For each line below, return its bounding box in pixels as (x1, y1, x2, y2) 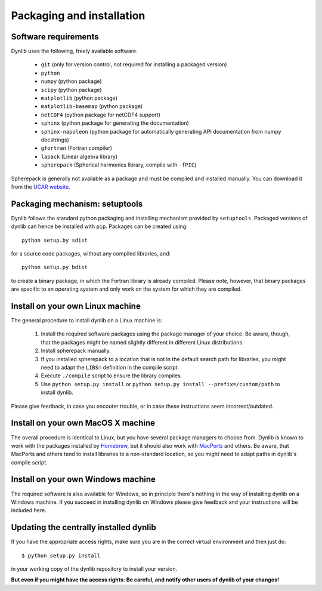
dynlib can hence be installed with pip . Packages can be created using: (11, 223, 188, 230)
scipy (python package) (41, 86, 102, 93)
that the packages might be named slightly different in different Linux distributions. (41, 338, 244, 346)
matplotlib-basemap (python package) (41, 103, 143, 110)
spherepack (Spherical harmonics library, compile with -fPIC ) (41, 161, 197, 168)
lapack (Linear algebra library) (41, 153, 118, 160)
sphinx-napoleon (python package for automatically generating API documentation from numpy (41, 128, 281, 135)
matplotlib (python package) (41, 94, 117, 101)
